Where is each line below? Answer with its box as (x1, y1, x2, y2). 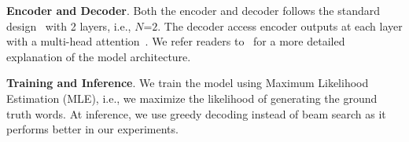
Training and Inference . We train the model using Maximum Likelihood (6, 75, 369, 91)
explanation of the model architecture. (6, 48, 191, 64)
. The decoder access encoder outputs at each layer (157, 17, 403, 34)
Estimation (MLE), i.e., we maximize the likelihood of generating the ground (6, 89, 378, 106)
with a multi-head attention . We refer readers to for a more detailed (6, 33, 345, 49)
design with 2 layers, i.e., (6, 17, 131, 34)
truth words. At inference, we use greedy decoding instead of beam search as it (6, 105, 386, 122)
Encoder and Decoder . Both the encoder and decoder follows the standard (6, 2, 381, 18)
